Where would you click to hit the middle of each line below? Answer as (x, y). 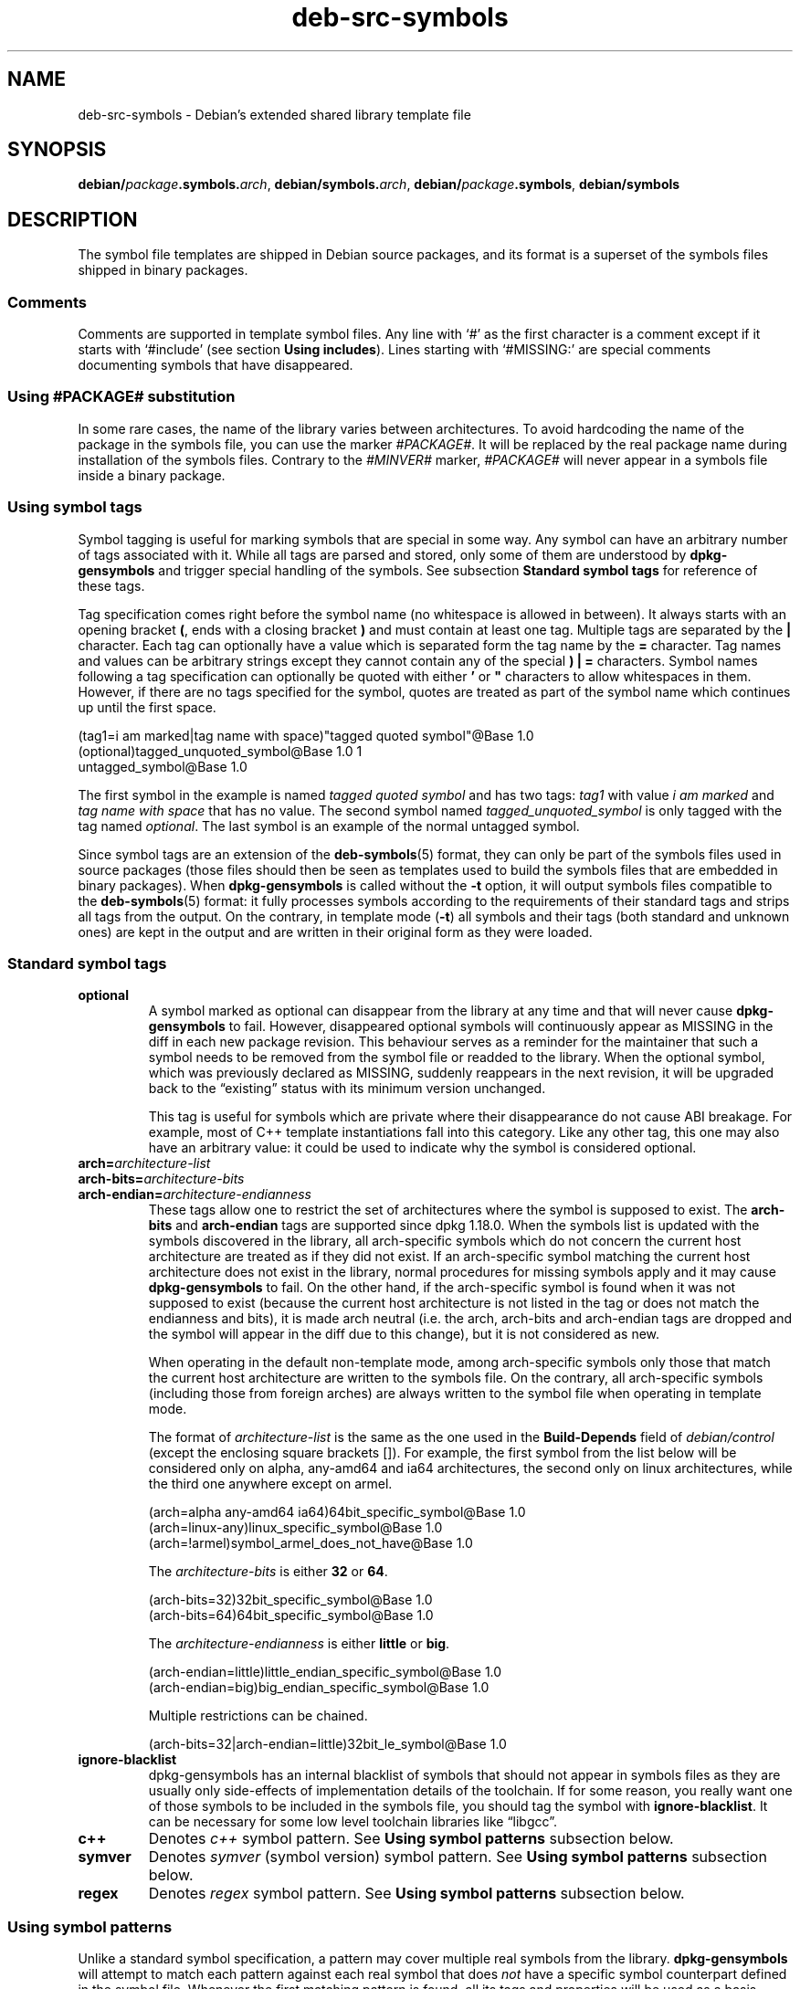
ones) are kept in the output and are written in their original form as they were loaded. (335, 931)
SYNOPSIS (57, 150)
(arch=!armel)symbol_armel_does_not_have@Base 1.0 (311, 1543)
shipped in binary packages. (163, 270)
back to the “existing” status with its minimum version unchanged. (347, 1089)
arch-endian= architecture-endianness (195, 1194)
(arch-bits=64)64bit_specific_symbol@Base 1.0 (291, 1615)
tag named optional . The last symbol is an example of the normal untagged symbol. (329, 826)
